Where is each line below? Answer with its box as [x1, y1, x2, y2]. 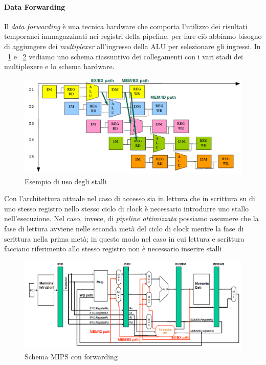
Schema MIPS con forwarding [25, 351, 118, 362]
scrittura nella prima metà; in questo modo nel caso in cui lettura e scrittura [4, 233, 245, 244]
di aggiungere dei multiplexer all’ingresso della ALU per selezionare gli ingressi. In [4, 40, 261, 51]
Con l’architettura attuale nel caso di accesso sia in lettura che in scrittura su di [4, 193, 255, 204]
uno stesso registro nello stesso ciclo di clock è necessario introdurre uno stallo [4, 203, 249, 213]
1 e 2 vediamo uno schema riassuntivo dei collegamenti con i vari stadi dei [8, 51, 243, 61]
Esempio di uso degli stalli [25, 176, 107, 186]
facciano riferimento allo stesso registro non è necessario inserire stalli [4, 243, 222, 254]
